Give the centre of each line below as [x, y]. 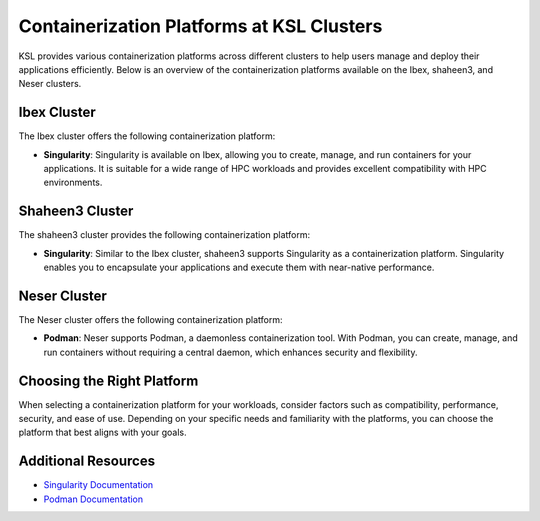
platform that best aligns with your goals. [102, 432]
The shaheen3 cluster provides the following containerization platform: [164, 235]
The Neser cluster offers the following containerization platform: [150, 319]
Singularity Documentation [98, 485]
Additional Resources [86, 461]
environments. [73, 182]
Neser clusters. [50, 84]
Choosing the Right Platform [108, 380]
